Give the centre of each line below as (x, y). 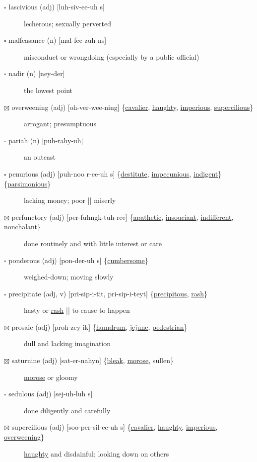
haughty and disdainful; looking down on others (96, 453)
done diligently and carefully (67, 410)
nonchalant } (22, 227)
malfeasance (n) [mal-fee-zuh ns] (58, 40)
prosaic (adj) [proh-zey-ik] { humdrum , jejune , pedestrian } (99, 326)
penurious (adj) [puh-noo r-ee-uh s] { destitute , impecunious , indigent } (115, 173)
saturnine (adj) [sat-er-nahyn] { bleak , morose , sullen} (93, 360)
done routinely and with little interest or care (93, 243)
